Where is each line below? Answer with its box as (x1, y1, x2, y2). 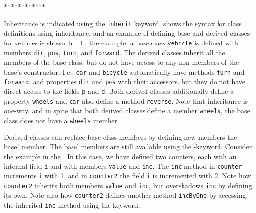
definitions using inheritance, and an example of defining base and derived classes (4, 28, 250, 38)
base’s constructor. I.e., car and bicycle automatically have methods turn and (4, 66, 245, 77)
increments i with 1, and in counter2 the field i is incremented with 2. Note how (4, 170, 251, 181)
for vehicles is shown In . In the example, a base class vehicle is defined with (4, 37, 239, 47)
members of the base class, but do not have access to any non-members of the (4, 57, 239, 67)
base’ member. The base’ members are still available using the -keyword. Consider (4, 141, 252, 152)
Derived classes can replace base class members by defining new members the (4, 131, 237, 142)
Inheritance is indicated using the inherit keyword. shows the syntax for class (4, 18, 242, 28)
